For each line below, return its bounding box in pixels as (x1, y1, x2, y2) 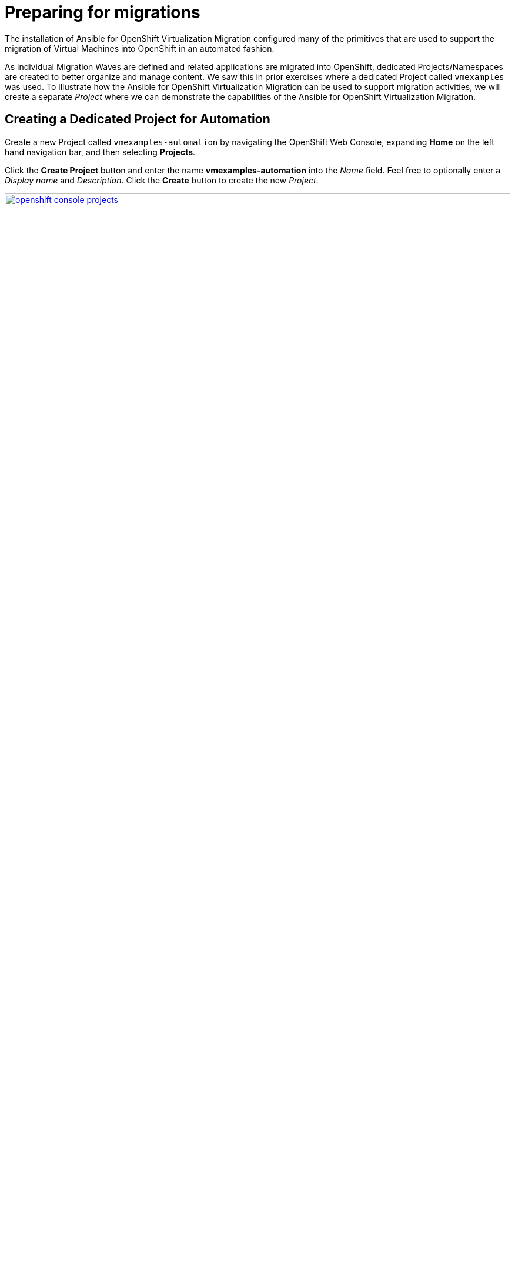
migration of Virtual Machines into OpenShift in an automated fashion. (5, 43, 275, 54)
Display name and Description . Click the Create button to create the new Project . (5, 175, 319, 185)
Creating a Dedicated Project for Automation (5, 112, 270, 127)
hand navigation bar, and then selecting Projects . (5, 146, 196, 157)
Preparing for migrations (5, 2, 200, 22)
